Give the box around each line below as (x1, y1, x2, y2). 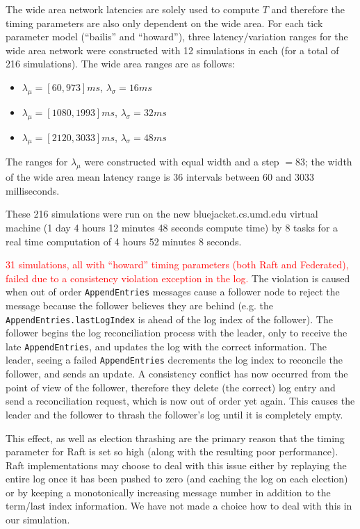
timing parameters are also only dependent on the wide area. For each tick (6, 15, 323, 30)
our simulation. (6, 512, 70, 527)
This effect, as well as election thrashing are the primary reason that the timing (6, 430, 345, 445)
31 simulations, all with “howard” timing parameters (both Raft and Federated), (6, 257, 349, 272)
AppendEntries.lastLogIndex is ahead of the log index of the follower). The (6, 311, 333, 326)
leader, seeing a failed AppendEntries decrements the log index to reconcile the (6, 352, 343, 367)
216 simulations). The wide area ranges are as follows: (6, 56, 235, 71)
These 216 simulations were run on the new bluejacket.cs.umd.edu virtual (6, 206, 318, 221)
